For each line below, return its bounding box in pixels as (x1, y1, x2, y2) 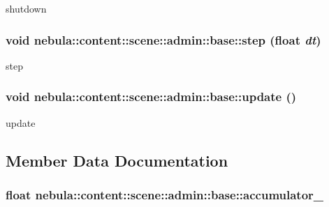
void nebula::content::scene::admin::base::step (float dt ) (6, 31, 321, 48)
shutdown (6, 1, 47, 15)
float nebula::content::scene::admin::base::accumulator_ (6, 185, 324, 203)
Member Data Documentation (6, 149, 228, 171)
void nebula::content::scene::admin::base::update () (6, 88, 297, 105)
